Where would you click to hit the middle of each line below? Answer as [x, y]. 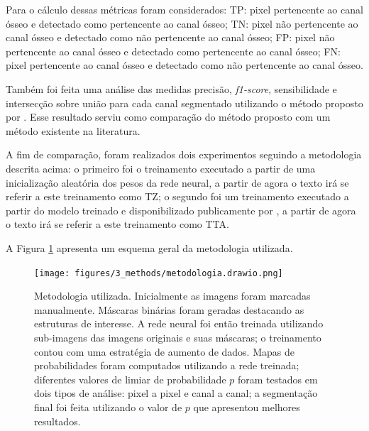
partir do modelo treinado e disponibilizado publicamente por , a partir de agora [181, 210]
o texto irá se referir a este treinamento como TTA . [117, 224]
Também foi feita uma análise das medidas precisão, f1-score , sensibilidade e [171, 88]
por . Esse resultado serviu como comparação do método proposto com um [168, 117]
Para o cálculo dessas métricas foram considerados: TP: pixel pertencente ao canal [184, 9]
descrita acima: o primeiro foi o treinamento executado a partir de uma [161, 168]
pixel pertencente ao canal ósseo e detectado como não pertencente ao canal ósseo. [184, 65]
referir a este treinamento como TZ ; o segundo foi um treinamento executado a [177, 196]
